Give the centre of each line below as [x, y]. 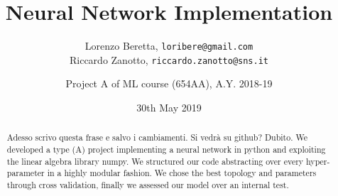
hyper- [318, 161]
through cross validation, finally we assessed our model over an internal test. [148, 185]
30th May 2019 [169, 108]
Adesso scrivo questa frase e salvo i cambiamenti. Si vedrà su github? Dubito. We [157, 137]
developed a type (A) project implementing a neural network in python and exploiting [166, 149]
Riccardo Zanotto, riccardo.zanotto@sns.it [169, 59]
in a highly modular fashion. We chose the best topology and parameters [182, 173]
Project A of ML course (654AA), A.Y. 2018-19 [169, 83]
